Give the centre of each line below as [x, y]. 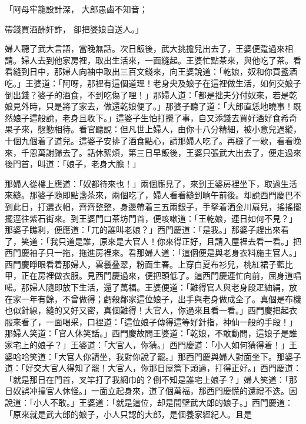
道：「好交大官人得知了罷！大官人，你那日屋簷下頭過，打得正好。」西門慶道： [153, 368]
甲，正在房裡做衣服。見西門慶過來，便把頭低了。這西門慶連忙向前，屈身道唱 [153, 276]
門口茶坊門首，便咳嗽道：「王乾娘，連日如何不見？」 [196, 218]
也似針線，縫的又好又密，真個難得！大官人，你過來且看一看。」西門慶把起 [147, 310]
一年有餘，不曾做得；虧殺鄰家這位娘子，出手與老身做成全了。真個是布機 [161, 298]
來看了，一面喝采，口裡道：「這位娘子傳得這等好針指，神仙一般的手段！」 [155, 321]
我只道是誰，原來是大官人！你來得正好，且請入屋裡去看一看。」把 [175, 241]
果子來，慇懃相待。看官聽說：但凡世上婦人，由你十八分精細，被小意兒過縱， [153, 129]
